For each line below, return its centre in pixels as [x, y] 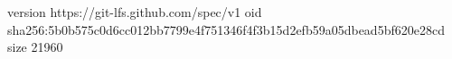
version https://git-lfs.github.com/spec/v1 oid [135, 12]
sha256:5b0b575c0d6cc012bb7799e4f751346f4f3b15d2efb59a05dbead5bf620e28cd [226, 29]
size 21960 [35, 47]
